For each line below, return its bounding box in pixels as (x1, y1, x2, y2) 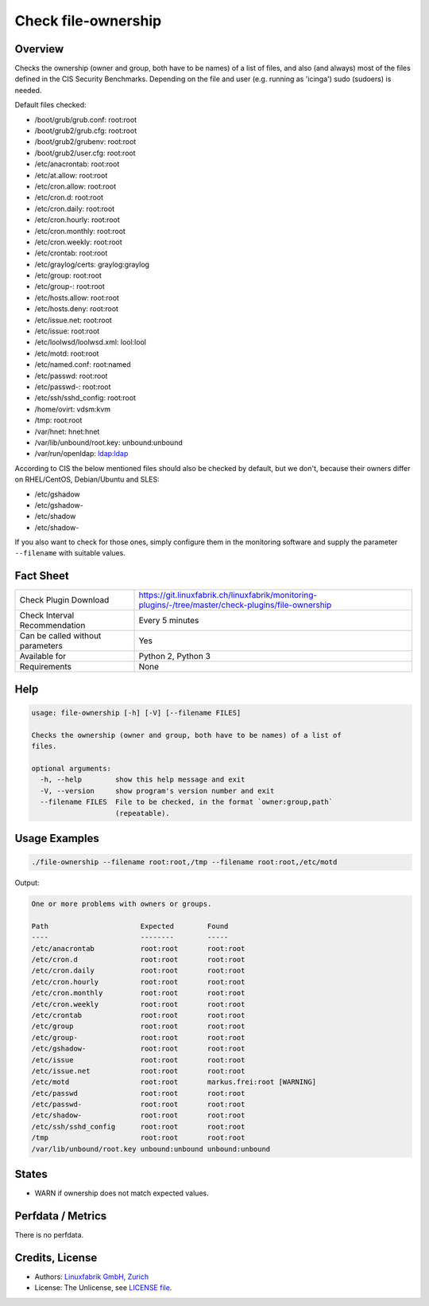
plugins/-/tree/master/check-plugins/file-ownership (138, 599, 332, 610)
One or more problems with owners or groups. (31, 899, 212, 909)
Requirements (19, 661, 71, 672)
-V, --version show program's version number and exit (40, 786, 275, 795)
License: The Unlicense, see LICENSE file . (34, 1283, 172, 1292)
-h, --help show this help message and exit (40, 775, 245, 784)
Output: (14, 878, 40, 887)
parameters (19, 641, 63, 652)
